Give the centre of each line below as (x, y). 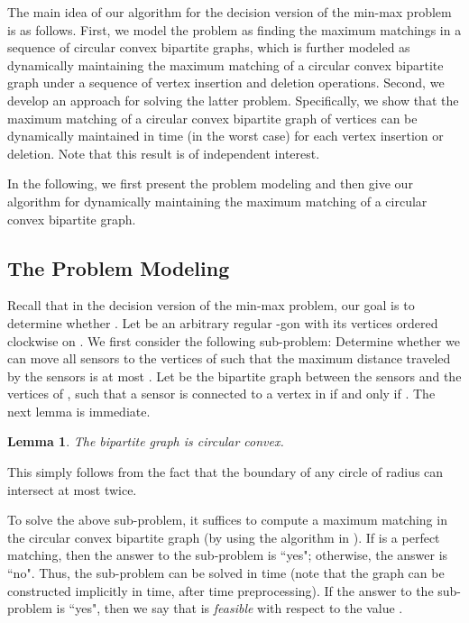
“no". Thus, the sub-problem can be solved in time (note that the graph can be (226, 573)
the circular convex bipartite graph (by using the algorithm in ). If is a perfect (224, 537)
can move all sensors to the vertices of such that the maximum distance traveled (229, 358)
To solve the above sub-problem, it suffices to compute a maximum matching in (227, 520)
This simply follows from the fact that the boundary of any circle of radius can (225, 472)
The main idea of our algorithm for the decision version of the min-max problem (230, 12)
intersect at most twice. (72, 489)
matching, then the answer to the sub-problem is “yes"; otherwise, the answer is (228, 555)
